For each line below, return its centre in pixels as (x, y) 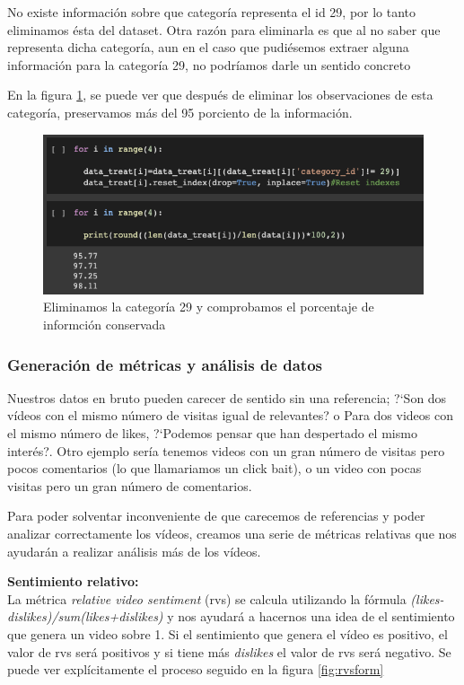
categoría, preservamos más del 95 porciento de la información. (180, 112)
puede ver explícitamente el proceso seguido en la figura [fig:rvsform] (196, 669)
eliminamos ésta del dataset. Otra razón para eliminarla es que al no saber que (224, 29)
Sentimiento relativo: (73, 581)
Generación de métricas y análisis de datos (165, 364)
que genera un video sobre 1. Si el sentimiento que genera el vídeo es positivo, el (228, 633)
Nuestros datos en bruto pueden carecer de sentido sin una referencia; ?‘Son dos (227, 397)
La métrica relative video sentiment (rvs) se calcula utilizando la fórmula (207, 598)
